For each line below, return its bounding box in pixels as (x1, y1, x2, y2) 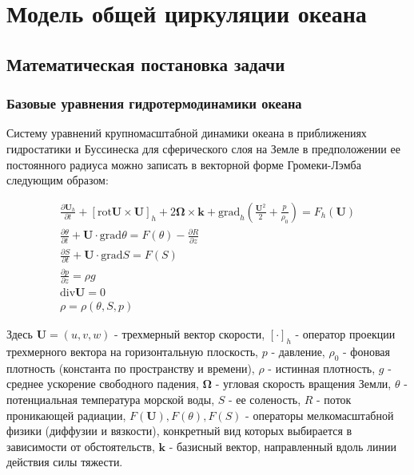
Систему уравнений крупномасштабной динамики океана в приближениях (6, 125, 367, 141)
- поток (316, 391, 352, 407)
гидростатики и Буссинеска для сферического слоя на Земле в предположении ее (6, 140, 400, 156)
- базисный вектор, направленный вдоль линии (169, 437, 397, 454)
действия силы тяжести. (6, 453, 123, 470)
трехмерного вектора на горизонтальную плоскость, (6, 343, 259, 360)
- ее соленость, (228, 391, 301, 407)
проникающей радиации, (6, 406, 126, 423)
